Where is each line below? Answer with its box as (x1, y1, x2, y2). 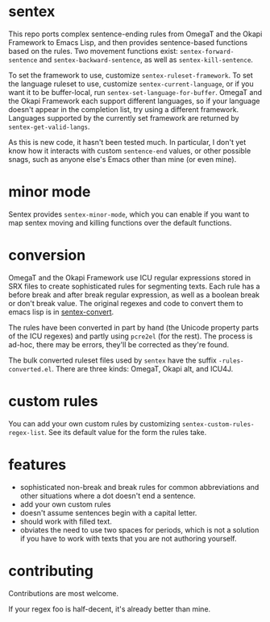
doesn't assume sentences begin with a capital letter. (19, 508, 197, 517)
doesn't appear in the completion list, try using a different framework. (8, 104, 239, 114)
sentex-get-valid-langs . (8, 122, 90, 131)
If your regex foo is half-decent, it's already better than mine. (8, 603, 211, 614)
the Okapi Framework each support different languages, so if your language (8, 96, 260, 106)
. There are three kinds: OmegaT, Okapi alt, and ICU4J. (51, 363, 234, 373)
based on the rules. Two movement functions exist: (8, 46, 179, 56)
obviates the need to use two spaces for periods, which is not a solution (19, 525, 260, 534)
